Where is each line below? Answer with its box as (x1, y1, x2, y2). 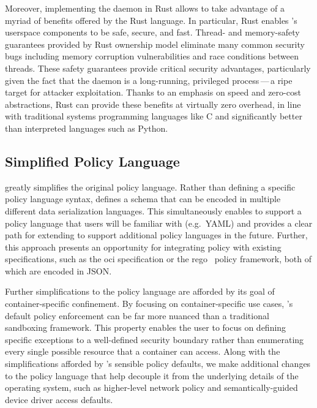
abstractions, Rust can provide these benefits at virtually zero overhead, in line (5, 97, 301, 110)
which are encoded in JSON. (5, 264, 112, 277)
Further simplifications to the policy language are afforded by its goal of (5, 285, 275, 298)
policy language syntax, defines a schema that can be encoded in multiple (5, 192, 281, 205)
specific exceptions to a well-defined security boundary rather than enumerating (5, 333, 304, 346)
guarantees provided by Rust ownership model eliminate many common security (5, 37, 305, 50)
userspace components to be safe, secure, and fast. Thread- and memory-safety (5, 26, 300, 39)
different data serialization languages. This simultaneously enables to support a (5, 204, 302, 217)
